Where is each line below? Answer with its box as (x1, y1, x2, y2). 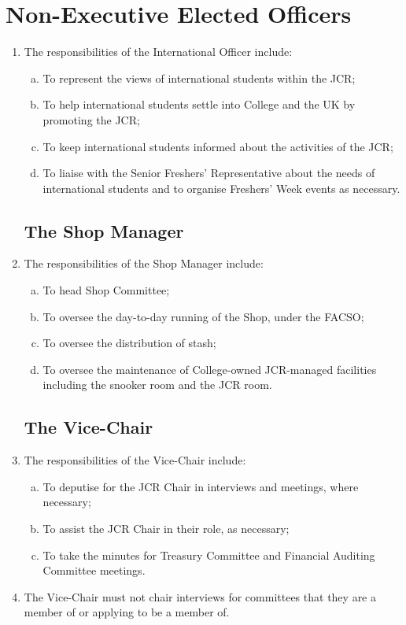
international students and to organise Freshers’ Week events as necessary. (42, 179, 400, 196)
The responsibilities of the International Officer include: (24, 43, 293, 60)
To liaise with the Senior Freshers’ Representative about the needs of (42, 165, 375, 181)
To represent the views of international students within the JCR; (42, 69, 356, 86)
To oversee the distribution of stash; (42, 335, 216, 351)
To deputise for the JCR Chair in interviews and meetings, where (42, 478, 359, 494)
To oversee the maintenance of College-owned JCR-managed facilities (42, 361, 377, 377)
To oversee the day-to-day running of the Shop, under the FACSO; (42, 308, 364, 324)
